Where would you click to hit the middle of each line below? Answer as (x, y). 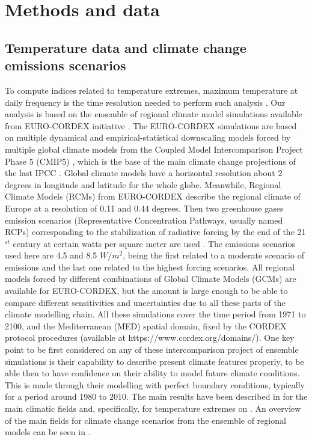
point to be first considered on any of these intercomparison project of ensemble (152, 350)
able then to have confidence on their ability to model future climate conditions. (152, 373)
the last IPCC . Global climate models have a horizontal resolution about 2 (144, 173)
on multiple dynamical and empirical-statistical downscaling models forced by (148, 137)
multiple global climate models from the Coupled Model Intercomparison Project (154, 149)
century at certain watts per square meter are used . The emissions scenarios (154, 243)
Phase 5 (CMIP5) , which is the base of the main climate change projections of (150, 161)
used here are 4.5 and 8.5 (51, 255)
